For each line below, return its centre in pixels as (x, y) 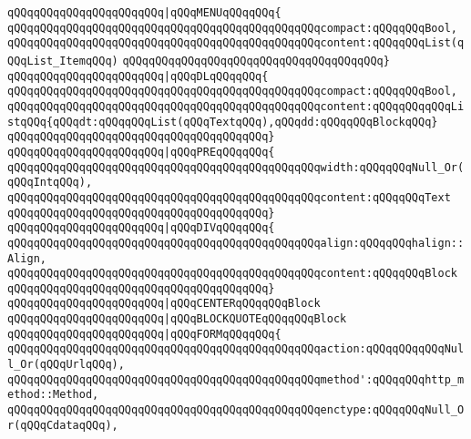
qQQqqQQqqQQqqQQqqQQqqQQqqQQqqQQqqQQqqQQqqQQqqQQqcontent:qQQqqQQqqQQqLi (236, 106)
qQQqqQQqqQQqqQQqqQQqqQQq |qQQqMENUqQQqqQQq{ (144, 13)
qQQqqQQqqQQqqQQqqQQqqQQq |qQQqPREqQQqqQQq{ (141, 152)
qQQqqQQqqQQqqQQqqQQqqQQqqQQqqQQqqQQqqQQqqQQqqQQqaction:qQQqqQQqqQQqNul (236, 349)
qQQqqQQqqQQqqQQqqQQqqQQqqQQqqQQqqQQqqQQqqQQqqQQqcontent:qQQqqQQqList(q (236, 43)
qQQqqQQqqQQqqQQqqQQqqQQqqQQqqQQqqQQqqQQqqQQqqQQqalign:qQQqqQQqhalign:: (236, 243)
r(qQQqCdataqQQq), (63, 425)
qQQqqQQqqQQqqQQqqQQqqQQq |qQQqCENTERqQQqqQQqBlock (164, 304)
